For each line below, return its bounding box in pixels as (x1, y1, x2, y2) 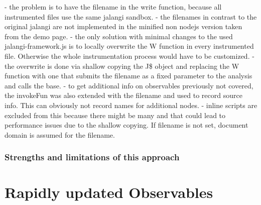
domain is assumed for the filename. (5, 129, 115, 140)
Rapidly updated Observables (5, 182, 213, 202)
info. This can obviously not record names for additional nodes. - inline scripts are (5, 99, 257, 110)
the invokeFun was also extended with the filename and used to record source (5, 90, 242, 100)
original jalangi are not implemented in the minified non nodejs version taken (5, 21, 242, 32)
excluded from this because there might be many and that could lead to (5, 110, 226, 120)
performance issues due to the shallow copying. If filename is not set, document (5, 120, 248, 130)
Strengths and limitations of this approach (5, 151, 180, 163)
